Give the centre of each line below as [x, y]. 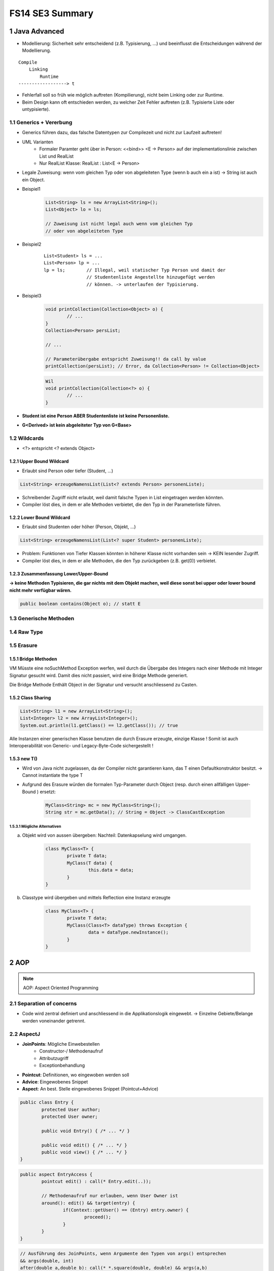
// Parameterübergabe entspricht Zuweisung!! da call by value [126, 359]
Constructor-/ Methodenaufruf [71, 1051]
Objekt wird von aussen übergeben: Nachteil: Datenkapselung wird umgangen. [105, 835]
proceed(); [98, 1217]
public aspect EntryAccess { [56, 1175]
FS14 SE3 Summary [52, 13]
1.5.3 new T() [23, 759]
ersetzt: [48, 792]
